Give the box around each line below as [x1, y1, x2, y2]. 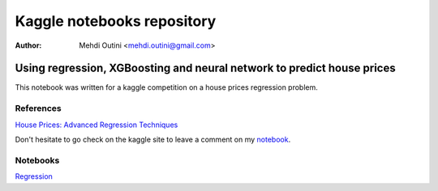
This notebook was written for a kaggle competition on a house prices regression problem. [15, 83, 318, 92]
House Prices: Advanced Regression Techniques [15, 120, 178, 129]
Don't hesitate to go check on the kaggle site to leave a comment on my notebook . [15, 134, 291, 144]
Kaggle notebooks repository [15, 12, 217, 30]
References [15, 103, 62, 114]
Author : [15, 40, 42, 50]
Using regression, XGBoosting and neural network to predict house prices [15, 62, 397, 75]
